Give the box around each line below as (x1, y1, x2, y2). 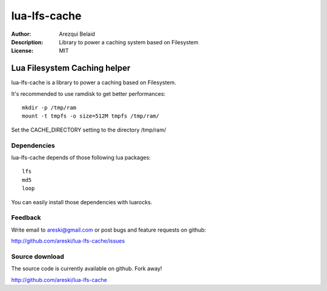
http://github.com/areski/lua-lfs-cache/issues (11, 237, 125, 245)
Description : (11, 38, 44, 45)
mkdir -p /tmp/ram (22, 104, 77, 112)
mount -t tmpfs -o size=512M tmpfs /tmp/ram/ (22, 113, 160, 119)
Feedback (11, 213, 42, 222)
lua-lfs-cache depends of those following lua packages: (11, 153, 151, 161)
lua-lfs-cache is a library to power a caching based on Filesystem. (11, 79, 177, 86)
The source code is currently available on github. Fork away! (11, 265, 162, 272)
